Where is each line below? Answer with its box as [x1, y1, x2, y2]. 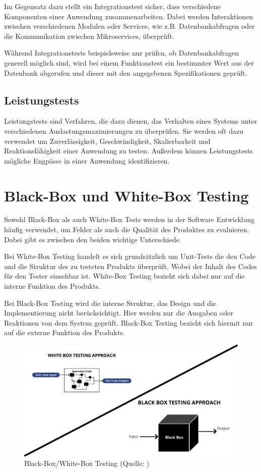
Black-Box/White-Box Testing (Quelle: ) [24, 458, 150, 468]
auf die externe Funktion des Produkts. [4, 327, 125, 338]
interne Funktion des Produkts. [4, 281, 101, 291]
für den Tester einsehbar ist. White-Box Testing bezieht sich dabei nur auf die [4, 271, 245, 281]
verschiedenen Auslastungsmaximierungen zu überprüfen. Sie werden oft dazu [4, 125, 243, 136]
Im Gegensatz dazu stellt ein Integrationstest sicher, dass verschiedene [4, 1, 221, 11]
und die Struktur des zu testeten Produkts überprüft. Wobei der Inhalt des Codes [4, 260, 257, 271]
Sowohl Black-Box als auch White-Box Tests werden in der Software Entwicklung [4, 214, 255, 225]
